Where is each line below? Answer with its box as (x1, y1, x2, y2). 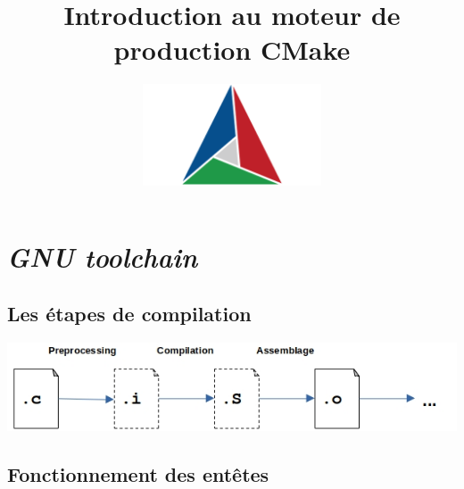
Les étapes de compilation (7, 299, 252, 327)
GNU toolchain (7, 238, 198, 276)
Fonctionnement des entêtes (7, 460, 269, 487)
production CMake (113, 31, 351, 68)
